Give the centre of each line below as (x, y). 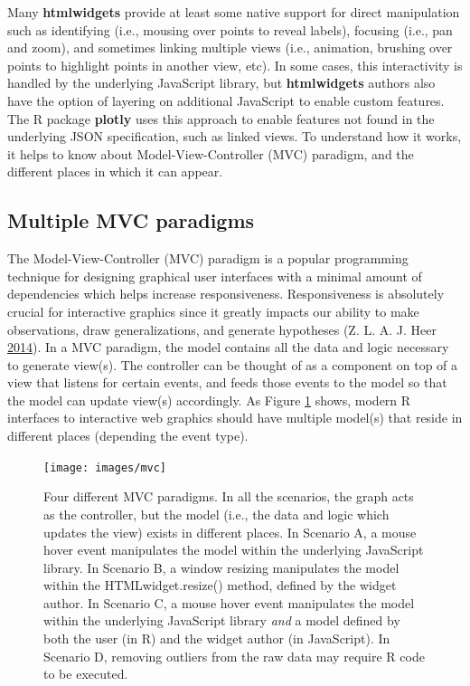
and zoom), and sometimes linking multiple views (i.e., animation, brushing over (230, 48)
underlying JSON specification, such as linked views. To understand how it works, (235, 136)
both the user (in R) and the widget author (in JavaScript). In (217, 638)
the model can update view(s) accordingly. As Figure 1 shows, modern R (209, 400)
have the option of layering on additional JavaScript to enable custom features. (226, 100)
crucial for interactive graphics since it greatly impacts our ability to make (213, 311)
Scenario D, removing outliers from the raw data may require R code (234, 656)
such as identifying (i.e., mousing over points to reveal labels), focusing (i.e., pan (230, 29)
